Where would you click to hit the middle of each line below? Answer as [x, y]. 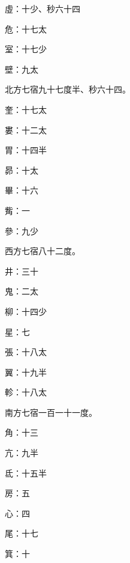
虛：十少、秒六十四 [43, 8]
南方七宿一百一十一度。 [51, 412]
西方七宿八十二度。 [43, 251]
